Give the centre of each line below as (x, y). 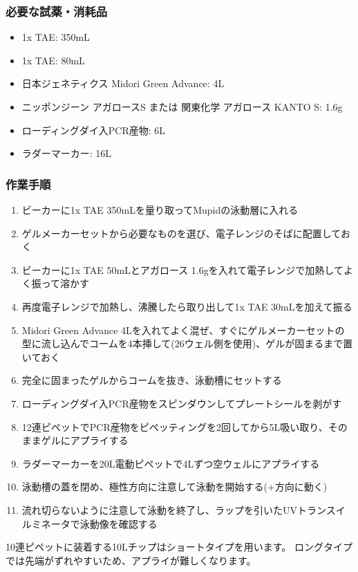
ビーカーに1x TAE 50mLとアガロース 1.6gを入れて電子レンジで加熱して (182, 269)
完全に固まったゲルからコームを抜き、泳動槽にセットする (152, 380)
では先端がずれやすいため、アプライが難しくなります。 (131, 560)
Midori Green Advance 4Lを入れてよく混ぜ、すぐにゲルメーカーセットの (183, 330)
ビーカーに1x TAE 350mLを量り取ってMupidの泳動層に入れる (160, 210)
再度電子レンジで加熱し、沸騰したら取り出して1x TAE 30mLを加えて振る (187, 306)
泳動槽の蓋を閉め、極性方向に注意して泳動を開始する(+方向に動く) (175, 487)
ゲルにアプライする (85, 440)
